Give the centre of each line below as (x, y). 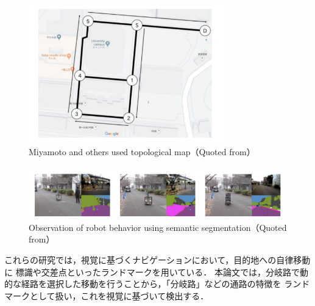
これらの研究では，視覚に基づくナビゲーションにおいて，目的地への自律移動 (157, 260)
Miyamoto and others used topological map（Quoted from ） (142, 152)
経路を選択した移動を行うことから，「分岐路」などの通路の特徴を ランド (165, 284)
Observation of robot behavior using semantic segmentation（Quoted (158, 227)
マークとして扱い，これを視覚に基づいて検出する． (107, 295)
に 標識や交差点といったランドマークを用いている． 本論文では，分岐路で (152, 271)
